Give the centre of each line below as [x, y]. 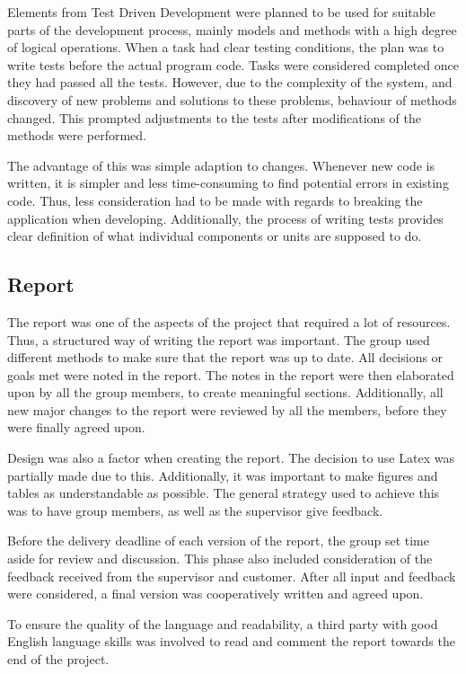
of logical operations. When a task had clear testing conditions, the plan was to [226, 47]
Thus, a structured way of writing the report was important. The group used [219, 339]
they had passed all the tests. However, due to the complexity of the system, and [230, 82]
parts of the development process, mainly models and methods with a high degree [232, 29]
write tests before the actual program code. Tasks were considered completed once [233, 64]
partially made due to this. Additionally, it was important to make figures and [223, 475]
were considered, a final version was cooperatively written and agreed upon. [215, 594]
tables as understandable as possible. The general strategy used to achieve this [224, 493]
